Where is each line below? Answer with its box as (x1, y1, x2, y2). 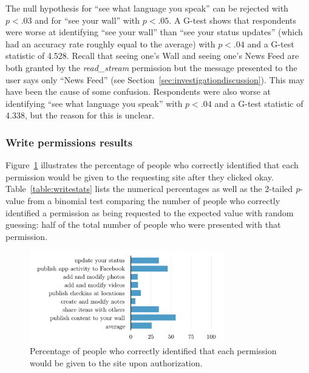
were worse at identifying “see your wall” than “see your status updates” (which (5, 26, 303, 38)
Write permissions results (5, 134, 133, 149)
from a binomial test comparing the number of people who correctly (27, 194, 280, 207)
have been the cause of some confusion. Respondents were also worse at (5, 85, 271, 98)
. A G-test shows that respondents (169, 13, 297, 26)
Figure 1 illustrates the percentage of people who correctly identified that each (5, 159, 299, 171)
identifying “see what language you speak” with (5, 97, 183, 109)
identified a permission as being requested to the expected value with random (5, 206, 294, 219)
